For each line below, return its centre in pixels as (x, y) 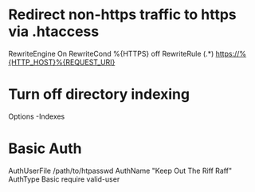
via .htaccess (54, 31)
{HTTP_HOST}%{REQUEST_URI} (62, 62)
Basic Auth (45, 149)
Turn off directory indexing (99, 94)
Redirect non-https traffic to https (122, 15)
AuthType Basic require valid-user (64, 179)
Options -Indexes (37, 116)
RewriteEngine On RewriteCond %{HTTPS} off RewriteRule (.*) (111, 53)
